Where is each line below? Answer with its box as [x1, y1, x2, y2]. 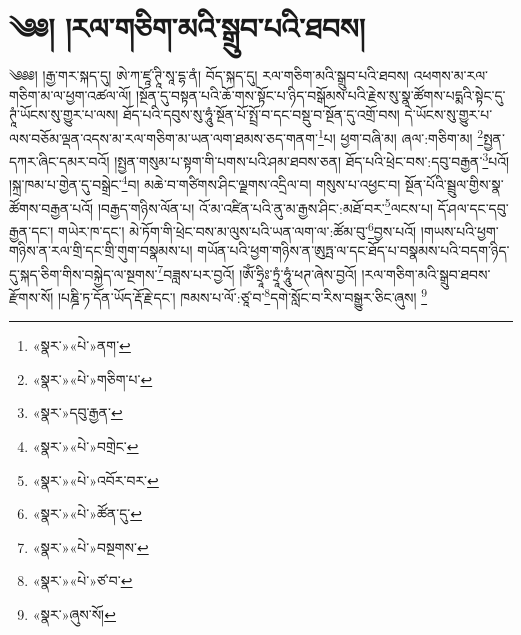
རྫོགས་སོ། [9, 286, 54, 307]
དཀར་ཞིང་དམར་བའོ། [9, 150, 110, 171]
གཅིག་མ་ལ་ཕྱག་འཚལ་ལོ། [9, 84, 132, 105]
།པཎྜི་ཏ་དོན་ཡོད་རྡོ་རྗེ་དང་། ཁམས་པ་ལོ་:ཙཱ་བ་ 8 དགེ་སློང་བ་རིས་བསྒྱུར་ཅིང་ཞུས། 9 [58, 284, 428, 307]
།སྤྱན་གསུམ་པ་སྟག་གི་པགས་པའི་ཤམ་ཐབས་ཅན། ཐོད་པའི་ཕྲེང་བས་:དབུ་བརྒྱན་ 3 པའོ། [114, 148, 510, 171]
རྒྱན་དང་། [9, 220, 54, 241]
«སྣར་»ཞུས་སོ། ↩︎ [32, 604, 116, 624]
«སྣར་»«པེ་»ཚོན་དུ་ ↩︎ [32, 503, 142, 524]
